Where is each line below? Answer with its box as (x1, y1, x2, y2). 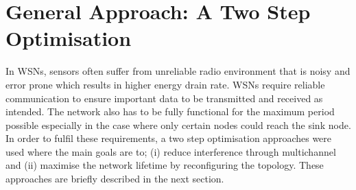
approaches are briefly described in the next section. (5, 171, 224, 186)
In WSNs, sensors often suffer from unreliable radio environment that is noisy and (5, 64, 351, 78)
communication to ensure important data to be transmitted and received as (5, 91, 323, 105)
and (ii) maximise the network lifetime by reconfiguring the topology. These (5, 158, 324, 172)
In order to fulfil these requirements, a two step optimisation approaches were (5, 131, 332, 145)
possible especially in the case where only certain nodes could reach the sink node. (5, 117, 351, 132)
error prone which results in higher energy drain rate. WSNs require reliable (5, 77, 325, 91)
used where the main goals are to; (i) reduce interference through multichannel (5, 144, 336, 158)
